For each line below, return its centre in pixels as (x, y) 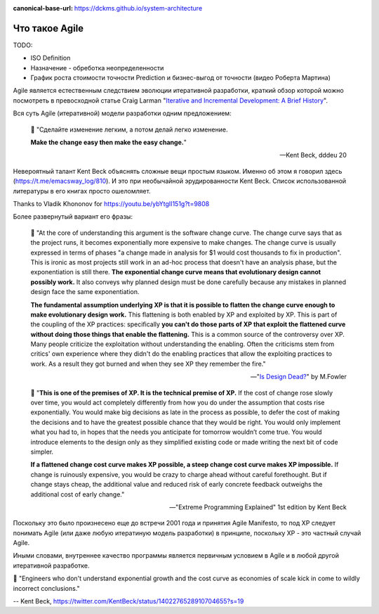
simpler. (42, 452)
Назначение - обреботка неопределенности (97, 68)
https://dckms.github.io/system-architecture (138, 8)
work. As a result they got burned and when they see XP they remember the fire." (148, 364)
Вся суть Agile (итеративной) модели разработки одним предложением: (122, 113)
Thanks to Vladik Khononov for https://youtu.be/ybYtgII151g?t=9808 (111, 203)
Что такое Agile (48, 28)
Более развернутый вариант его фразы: (73, 217)
